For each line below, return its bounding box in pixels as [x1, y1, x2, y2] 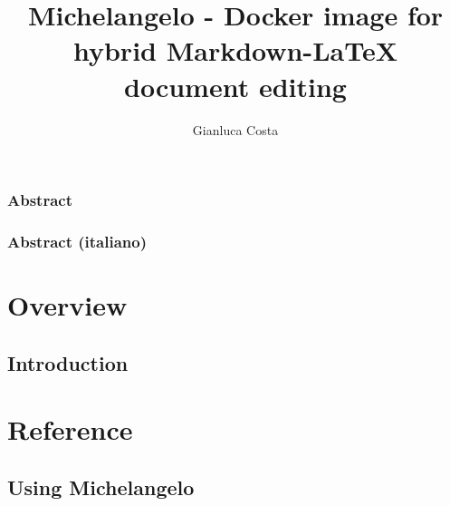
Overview [7, 287, 128, 324]
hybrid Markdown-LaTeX [72, 32, 397, 69]
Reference [7, 411, 133, 448]
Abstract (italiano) [7, 229, 147, 252]
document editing [124, 67, 347, 104]
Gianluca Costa [192, 120, 279, 139]
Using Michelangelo [7, 472, 195, 501]
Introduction [7, 348, 129, 376]
